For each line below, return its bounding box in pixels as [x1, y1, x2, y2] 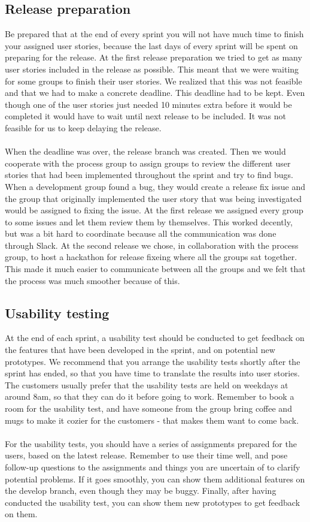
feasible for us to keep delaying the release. [5, 121, 162, 134]
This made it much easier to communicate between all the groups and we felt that [5, 262, 306, 275]
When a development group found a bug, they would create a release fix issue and [5, 180, 306, 192]
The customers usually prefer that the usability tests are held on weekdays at [5, 378, 288, 391]
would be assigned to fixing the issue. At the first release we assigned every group [5, 204, 303, 216]
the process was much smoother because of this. [5, 274, 180, 286]
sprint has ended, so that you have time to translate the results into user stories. [5, 367, 300, 379]
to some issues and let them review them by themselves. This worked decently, [5, 215, 293, 228]
